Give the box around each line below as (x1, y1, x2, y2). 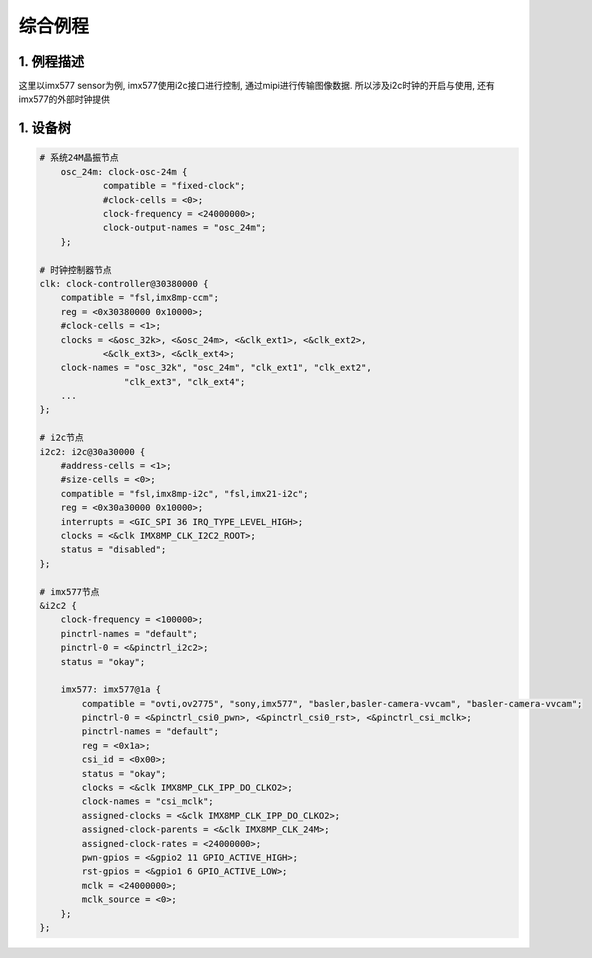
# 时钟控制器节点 (39, 264, 112, 275)
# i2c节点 (39, 432, 84, 444)
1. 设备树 (18, 120, 72, 137)
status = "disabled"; (60, 544, 167, 555)
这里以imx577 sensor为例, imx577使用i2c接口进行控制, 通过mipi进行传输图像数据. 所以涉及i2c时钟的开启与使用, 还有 (18, 80, 495, 92)
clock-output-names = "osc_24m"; (102, 222, 267, 234)
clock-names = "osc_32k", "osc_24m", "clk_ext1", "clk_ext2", (60, 362, 372, 374)
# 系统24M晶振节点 (39, 152, 119, 164)
